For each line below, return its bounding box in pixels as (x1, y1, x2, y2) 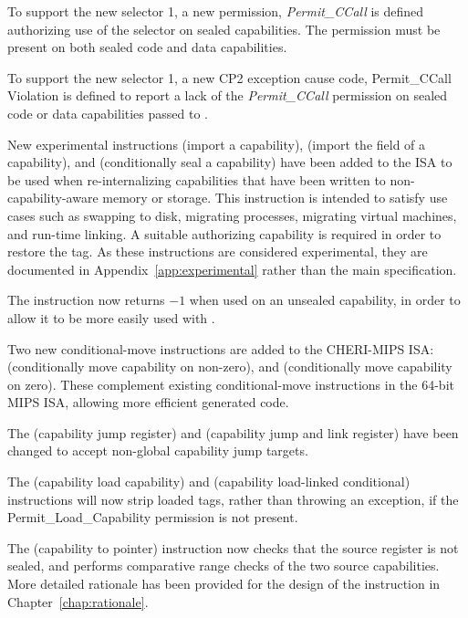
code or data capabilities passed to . (7, 103, 208, 122)
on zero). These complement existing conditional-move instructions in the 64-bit (7, 374, 454, 393)
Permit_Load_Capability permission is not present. (7, 508, 298, 527)
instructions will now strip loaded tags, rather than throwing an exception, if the (7, 489, 459, 508)
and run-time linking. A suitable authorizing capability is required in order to (7, 224, 442, 243)
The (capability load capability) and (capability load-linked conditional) (7, 472, 411, 491)
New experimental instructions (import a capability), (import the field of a (7, 134, 426, 153)
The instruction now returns (7, 290, 165, 309)
